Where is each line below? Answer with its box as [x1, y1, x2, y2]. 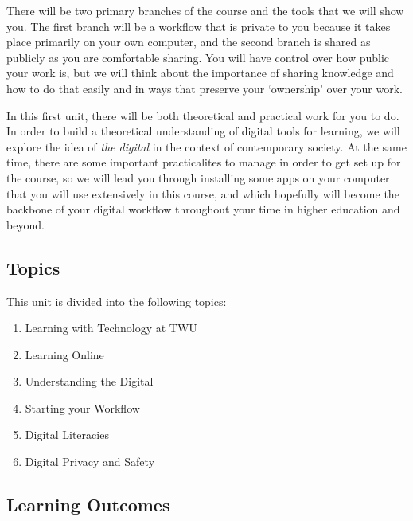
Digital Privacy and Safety [25, 453, 155, 470]
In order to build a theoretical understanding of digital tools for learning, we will [6, 123, 400, 139]
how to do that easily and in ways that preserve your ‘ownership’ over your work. [6, 80, 403, 96]
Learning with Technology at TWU [25, 319, 197, 336]
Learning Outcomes [6, 492, 170, 517]
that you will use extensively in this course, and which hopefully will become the [6, 185, 399, 202]
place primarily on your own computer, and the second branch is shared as [6, 33, 371, 50]
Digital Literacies [25, 426, 109, 443]
